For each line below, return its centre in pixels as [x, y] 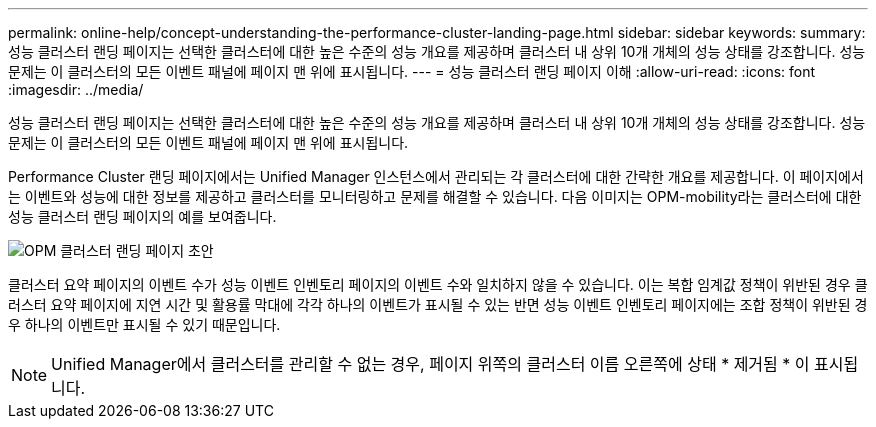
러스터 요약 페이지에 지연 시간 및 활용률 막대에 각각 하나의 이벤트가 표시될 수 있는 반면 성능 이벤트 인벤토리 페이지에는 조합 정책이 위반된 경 [438, 304]
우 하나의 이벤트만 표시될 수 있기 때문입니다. [144, 324]
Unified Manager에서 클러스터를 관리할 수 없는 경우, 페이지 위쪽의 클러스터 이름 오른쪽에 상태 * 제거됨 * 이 [430, 364]
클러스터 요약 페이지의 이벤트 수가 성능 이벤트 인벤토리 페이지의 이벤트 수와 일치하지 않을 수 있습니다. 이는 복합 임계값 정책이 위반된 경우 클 [438, 284]
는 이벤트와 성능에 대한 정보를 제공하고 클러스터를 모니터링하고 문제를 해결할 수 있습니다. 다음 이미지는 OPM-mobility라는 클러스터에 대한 [435, 196]
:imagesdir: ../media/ [76, 89]
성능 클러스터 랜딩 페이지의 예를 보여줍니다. [142, 216]
